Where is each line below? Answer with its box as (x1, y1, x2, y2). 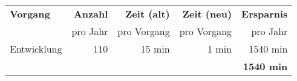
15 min (140, 42, 170, 56)
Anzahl (73, 7, 108, 21)
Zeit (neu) (182, 7, 232, 21)
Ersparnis (241, 7, 288, 21)
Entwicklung (10, 42, 62, 56)
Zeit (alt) (125, 7, 170, 21)
